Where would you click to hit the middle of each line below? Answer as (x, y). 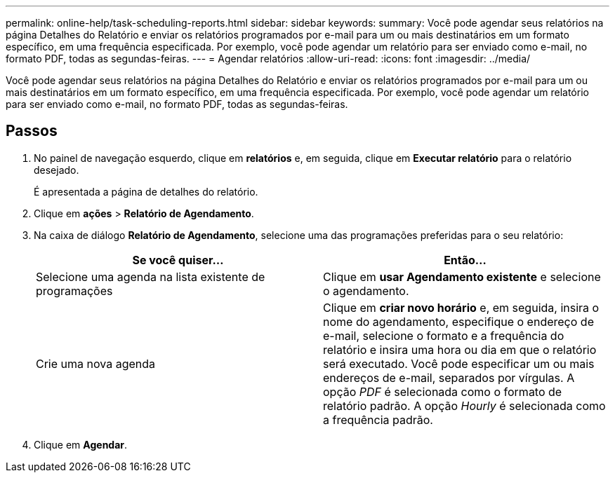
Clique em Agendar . (81, 444)
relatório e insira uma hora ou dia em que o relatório (460, 349)
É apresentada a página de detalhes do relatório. (146, 191)
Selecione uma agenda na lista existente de (151, 276)
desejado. (57, 170)
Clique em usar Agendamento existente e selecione (462, 276)
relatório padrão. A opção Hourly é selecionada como (464, 405)
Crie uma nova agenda (96, 363)
